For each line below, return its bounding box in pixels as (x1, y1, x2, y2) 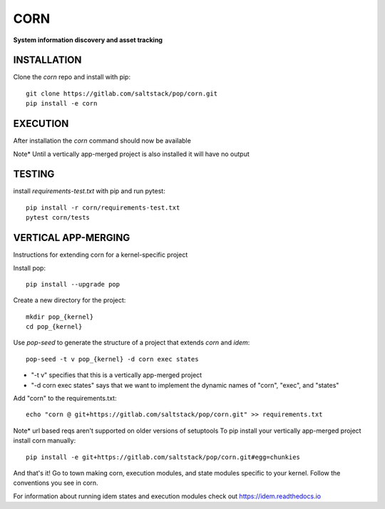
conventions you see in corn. (13, 478, 99, 488)
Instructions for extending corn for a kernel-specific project (13, 250, 188, 259)
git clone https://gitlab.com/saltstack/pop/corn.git (26, 89, 217, 98)
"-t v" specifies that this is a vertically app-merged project (31, 371, 202, 379)
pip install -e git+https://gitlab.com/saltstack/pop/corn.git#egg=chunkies (26, 453, 301, 461)
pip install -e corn (26, 100, 98, 108)
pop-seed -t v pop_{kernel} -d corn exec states (26, 355, 199, 363)
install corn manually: (13, 436, 76, 445)
